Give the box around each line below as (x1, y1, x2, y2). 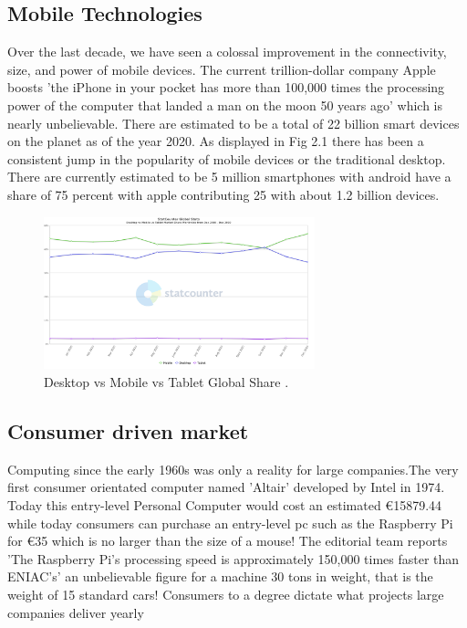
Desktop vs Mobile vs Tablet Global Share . (44, 372, 289, 392)
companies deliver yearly (7, 602, 144, 622)
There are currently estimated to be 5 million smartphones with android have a (7, 167, 451, 186)
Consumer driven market (7, 417, 249, 445)
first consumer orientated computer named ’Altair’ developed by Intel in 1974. (7, 477, 445, 497)
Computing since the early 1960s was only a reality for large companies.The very (7, 459, 459, 478)
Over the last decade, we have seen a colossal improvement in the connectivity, (7, 42, 447, 61)
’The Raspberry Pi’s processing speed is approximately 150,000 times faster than (7, 549, 460, 568)
